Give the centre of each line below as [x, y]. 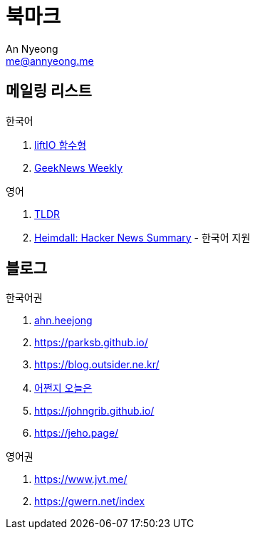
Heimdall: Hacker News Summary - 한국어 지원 [142, 237]
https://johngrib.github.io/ [94, 411]
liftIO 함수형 [61, 145]
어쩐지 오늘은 [63, 388]
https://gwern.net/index [90, 502]
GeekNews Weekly [79, 167]
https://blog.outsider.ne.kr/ [97, 365]
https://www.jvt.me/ [81, 479]
